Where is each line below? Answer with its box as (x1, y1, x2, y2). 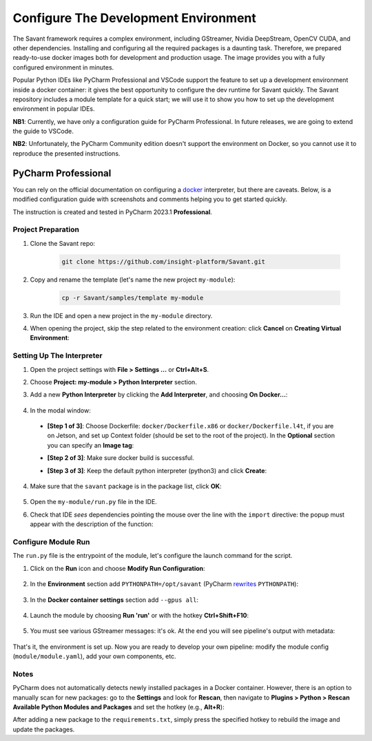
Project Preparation (12, 225, 79, 234)
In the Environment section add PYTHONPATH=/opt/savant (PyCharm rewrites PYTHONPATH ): (30, 580, 299, 588)
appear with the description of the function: (30, 520, 154, 528)
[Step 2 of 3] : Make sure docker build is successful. (47, 454, 194, 462)
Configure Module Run (12, 537, 90, 547)
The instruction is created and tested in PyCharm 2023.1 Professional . (12, 207, 213, 216)
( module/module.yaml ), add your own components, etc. (12, 652, 176, 660)
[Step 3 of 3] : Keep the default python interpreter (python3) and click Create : (47, 466, 267, 474)
